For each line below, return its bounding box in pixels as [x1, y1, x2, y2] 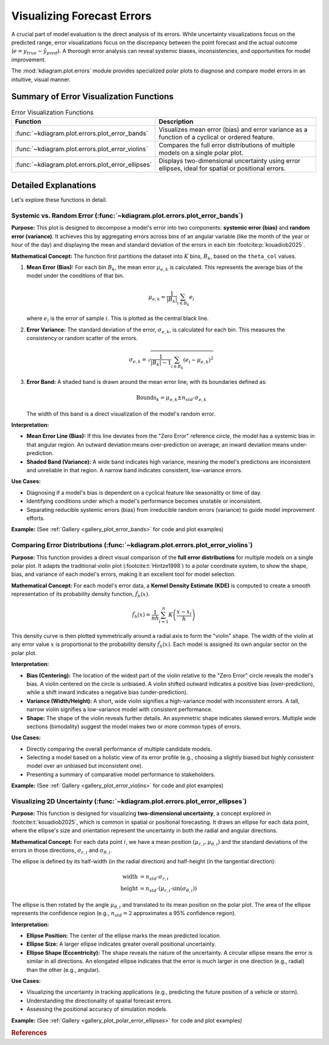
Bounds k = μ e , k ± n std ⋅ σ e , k [136, 394, 207, 402]
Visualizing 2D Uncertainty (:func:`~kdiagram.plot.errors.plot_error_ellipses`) [11, 797, 247, 806]
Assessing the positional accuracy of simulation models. [26, 1005, 168, 1013]
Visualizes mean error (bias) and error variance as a [158, 125, 308, 133]
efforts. [26, 514, 45, 522]
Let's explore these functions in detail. [11, 196, 108, 204]
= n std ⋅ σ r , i [140, 873, 169, 882]
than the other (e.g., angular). [26, 966, 101, 973]
